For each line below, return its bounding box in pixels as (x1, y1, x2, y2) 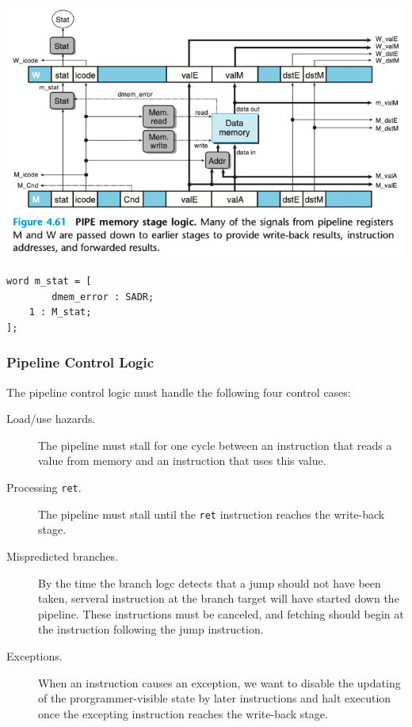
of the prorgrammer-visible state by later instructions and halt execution (38, 690, 391, 706)
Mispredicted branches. (6, 547, 119, 564)
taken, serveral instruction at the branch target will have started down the (38, 590, 399, 607)
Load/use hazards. (6, 410, 96, 427)
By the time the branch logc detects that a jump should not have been (38, 574, 381, 591)
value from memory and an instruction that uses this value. (38, 452, 326, 469)
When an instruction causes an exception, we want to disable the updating (38, 674, 401, 691)
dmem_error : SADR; (51, 291, 154, 303)
